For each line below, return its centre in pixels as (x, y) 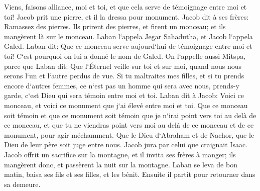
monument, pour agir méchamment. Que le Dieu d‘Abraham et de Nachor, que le (129, 134)
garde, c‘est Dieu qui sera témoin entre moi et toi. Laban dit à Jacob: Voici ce (124, 95)
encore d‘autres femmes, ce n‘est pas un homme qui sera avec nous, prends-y (122, 85)
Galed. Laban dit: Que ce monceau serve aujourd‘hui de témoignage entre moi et (128, 46)
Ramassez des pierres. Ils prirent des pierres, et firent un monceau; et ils (115, 26)
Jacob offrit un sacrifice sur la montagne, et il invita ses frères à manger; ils (120, 154)
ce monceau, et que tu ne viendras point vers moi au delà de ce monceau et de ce (129, 125)
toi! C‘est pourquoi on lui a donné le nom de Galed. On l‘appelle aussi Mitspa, (125, 56)
